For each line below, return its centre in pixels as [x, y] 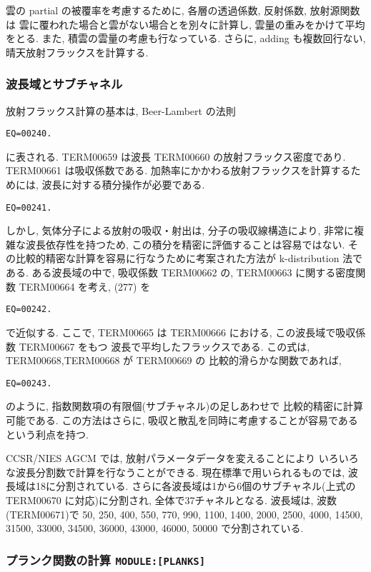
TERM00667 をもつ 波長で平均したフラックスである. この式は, [164, 346]
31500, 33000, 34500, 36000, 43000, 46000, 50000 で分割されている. [155, 528]
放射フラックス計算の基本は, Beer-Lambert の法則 [121, 110]
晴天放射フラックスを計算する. [77, 52]
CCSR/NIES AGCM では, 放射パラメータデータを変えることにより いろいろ [182, 458]
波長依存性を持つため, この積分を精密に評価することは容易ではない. [185, 244]
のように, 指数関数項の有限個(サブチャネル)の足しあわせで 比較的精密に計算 [184, 406]
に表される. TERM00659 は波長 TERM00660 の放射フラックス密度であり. [176, 156]
